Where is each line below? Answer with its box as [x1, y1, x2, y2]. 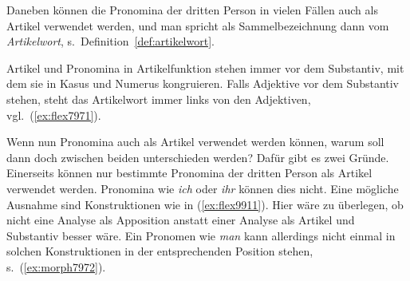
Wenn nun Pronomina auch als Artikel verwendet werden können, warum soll [6, 133, 384, 150]
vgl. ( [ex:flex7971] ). [6, 106, 101, 123]
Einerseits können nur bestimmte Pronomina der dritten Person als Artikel [6, 164, 373, 181]
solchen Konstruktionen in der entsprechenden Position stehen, [6, 243, 313, 259]
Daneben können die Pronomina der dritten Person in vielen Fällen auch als [6, 2, 378, 18]
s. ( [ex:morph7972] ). [6, 258, 106, 275]
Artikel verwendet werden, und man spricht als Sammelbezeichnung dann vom [6, 17, 389, 34]
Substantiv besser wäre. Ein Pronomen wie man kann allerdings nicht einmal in [6, 227, 396, 243]
